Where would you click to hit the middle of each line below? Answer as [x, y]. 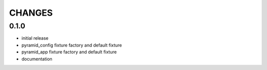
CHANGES [31, 13]
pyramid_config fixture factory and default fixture [72, 45]
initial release [35, 38]
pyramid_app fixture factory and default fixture [69, 52]
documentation [37, 59]
